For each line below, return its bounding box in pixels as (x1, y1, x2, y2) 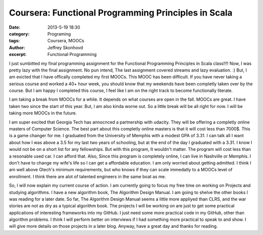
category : (9, 31, 30, 36)
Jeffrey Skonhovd (47, 44, 83, 51)
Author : (9, 44, 25, 51)
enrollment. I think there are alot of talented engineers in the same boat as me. (9, 173, 166, 180)
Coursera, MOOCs (47, 38, 85, 44)
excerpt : (9, 52, 27, 57)
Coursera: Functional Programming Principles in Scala (9, 7, 233, 18)
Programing (47, 31, 71, 36)
